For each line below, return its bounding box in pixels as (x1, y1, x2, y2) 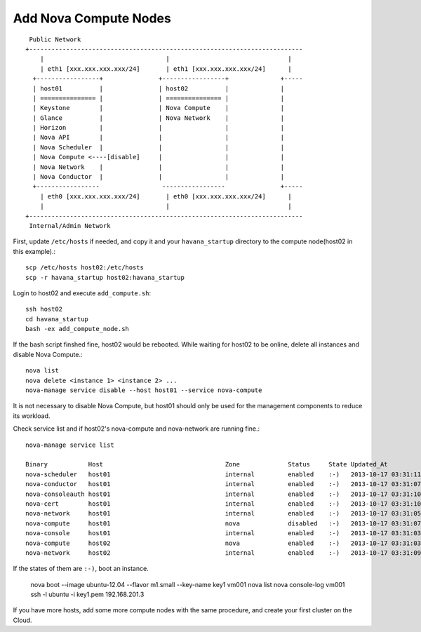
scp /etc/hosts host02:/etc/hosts (25, 264, 144, 271)
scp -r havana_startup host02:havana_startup (25, 274, 185, 281)
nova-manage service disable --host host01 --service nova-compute (25, 386, 262, 394)
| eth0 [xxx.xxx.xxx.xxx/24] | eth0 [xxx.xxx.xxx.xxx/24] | (39, 192, 292, 200)
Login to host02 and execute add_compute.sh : (13, 288, 152, 297)
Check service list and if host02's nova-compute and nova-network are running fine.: (13, 424, 260, 433)
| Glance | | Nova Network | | (32, 114, 285, 122)
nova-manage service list (25, 441, 115, 449)
